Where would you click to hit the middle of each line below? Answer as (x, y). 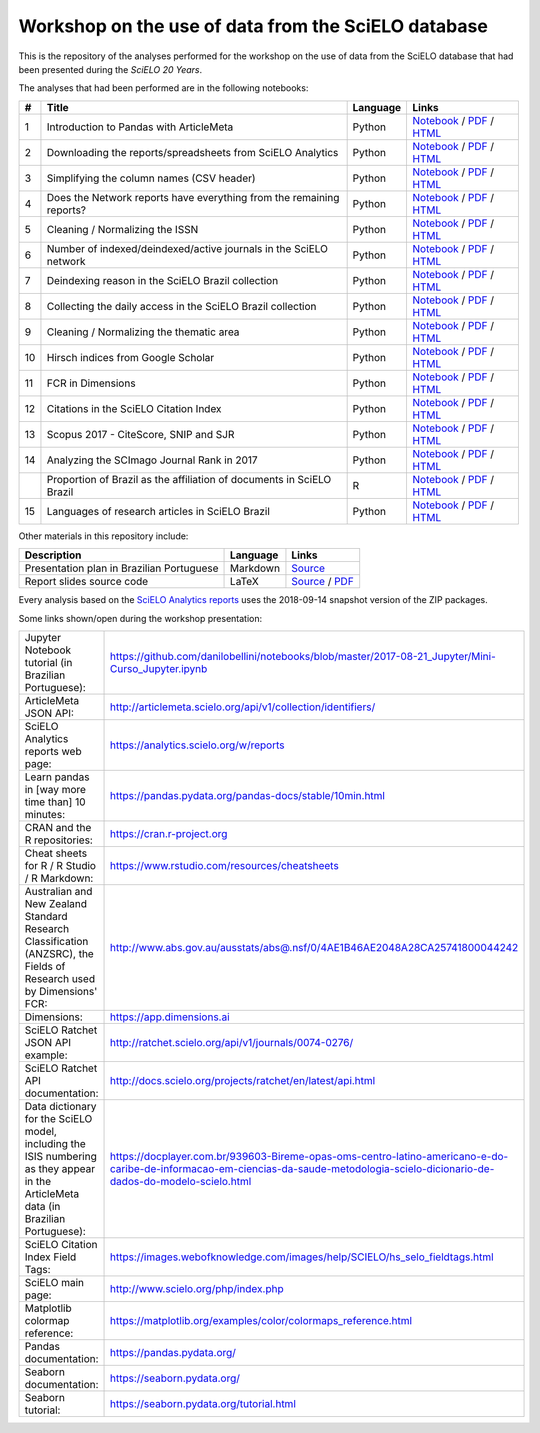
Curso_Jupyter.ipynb (159, 668)
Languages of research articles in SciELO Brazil (158, 511)
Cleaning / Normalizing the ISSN (122, 229)
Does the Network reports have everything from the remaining (193, 197)
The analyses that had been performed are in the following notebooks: (163, 88)
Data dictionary (60, 1106)
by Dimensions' (61, 991)
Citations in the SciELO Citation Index (134, 408)
